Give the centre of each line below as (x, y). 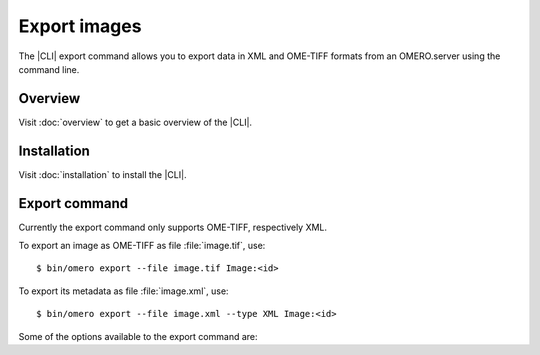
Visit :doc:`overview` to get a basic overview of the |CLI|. (135, 122)
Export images (80, 26)
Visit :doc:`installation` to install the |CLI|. (102, 174)
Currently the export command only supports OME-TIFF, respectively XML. (173, 227)
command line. (49, 69)
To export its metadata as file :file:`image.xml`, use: (123, 291)
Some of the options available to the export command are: (138, 336)
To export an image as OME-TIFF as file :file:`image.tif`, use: (142, 246)
